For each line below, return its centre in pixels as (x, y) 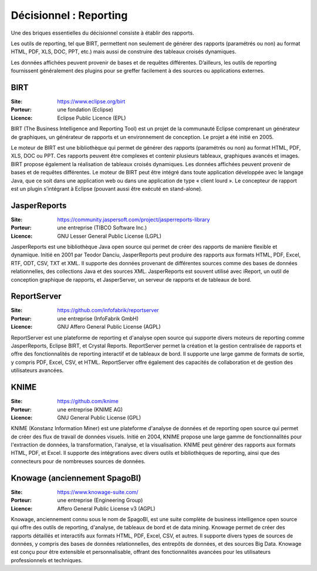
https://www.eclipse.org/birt (91, 102)
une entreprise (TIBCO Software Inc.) (102, 228)
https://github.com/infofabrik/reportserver (108, 310)
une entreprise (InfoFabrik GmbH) (98, 318)
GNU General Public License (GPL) (99, 417)
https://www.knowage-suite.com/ (98, 492)
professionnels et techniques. (47, 560)
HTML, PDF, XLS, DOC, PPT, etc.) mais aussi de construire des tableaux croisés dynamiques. (124, 52)
